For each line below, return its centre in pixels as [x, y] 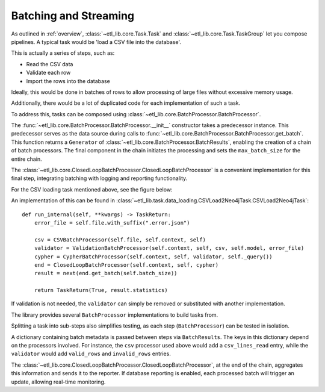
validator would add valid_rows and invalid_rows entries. [91, 354]
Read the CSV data [50, 64]
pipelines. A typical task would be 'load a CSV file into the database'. [96, 42]
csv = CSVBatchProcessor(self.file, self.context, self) [120, 240]
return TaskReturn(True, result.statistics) [101, 290]
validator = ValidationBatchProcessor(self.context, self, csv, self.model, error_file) [169, 248]
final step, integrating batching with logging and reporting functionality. [99, 178]
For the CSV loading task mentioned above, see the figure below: [92, 189]
